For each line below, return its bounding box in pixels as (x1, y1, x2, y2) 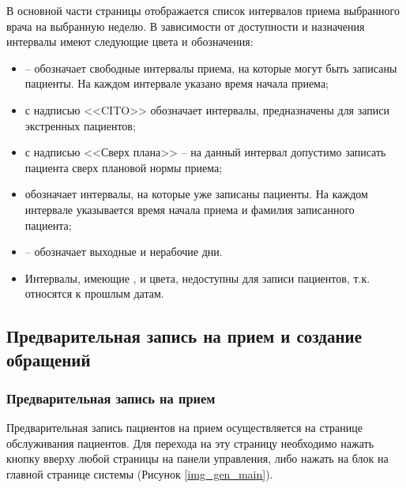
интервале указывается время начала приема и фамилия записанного (24, 201, 355, 217)
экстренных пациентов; (24, 117, 136, 133)
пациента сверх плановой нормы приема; (24, 159, 223, 175)
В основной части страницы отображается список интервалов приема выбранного (6, 2, 400, 18)
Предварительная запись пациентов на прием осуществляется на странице (6, 419, 363, 436)
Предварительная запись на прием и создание (6, 324, 363, 348)
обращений (6, 347, 91, 371)
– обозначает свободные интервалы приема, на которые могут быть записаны (24, 59, 397, 76)
